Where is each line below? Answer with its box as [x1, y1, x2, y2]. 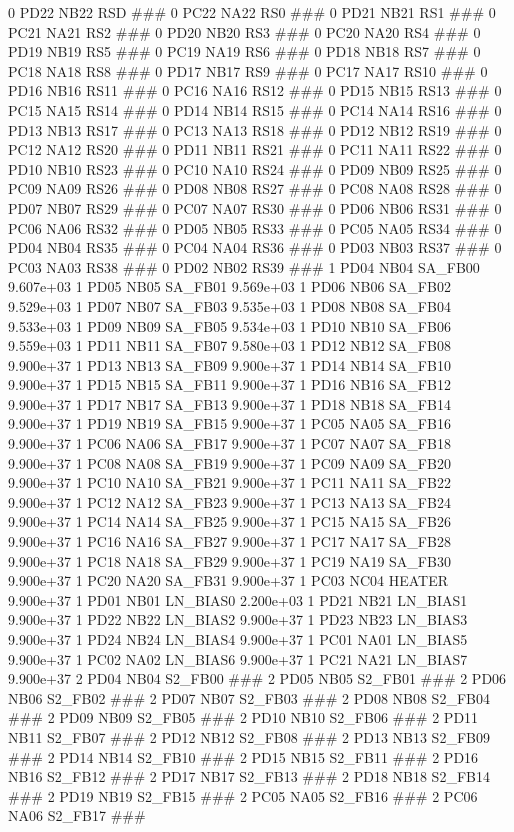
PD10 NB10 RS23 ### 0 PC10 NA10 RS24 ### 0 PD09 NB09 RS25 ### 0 [8, 158, 502, 179]
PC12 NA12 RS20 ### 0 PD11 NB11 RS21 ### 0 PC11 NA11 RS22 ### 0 [8, 139, 502, 160]
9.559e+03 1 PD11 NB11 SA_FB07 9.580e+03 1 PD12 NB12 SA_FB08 [8, 335, 451, 356]
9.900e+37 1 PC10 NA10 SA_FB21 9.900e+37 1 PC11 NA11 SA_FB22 [8, 472, 451, 493]
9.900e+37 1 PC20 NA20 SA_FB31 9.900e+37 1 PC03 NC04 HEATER [8, 570, 449, 591]
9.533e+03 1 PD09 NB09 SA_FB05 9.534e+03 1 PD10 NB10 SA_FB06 [8, 315, 451, 336]
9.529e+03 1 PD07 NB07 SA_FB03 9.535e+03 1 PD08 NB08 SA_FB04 [8, 295, 451, 316]
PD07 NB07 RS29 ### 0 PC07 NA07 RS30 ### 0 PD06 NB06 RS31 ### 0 [8, 197, 502, 218]
